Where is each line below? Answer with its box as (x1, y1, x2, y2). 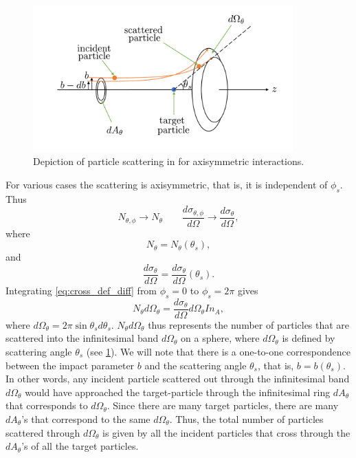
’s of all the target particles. (21, 439, 139, 453)
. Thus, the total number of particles (169, 411, 324, 426)
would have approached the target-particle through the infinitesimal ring (25, 384, 331, 399)
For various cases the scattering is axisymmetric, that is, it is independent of (5, 177, 328, 191)
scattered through (5, 425, 80, 439)
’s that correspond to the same (21, 411, 151, 426)
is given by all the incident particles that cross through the (102, 425, 351, 439)
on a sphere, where (181, 331, 260, 345)
